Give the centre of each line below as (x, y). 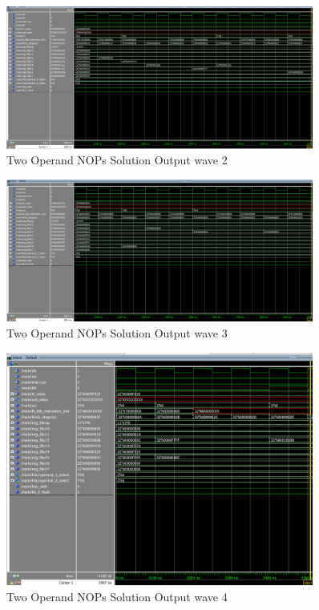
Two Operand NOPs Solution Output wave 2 (117, 160)
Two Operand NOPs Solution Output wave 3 (117, 332)
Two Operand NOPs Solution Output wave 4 (117, 596)
